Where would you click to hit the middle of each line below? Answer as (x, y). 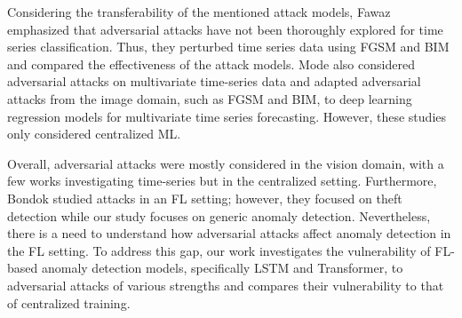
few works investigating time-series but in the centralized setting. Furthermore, (222, 181)
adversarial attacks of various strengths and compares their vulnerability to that (226, 285)
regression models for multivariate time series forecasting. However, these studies (227, 116)
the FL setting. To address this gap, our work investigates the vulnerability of (219, 250)
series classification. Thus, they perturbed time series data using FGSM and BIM (228, 47)
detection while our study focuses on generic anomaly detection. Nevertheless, (219, 215)
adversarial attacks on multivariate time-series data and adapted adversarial (214, 81)
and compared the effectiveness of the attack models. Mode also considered (211, 64)
